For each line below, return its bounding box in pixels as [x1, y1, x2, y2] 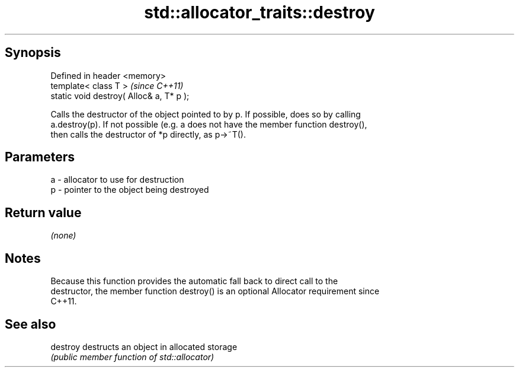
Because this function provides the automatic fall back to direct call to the [50, 276, 338, 287]
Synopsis [5, 45, 61, 61]
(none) [50, 230, 76, 241]
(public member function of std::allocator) [50, 351, 214, 362]
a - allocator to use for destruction [50, 174, 184, 185]
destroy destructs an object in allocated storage [50, 341, 238, 352]
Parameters [5, 150, 75, 165]
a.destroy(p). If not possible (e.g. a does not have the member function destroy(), [50, 119, 367, 129]
